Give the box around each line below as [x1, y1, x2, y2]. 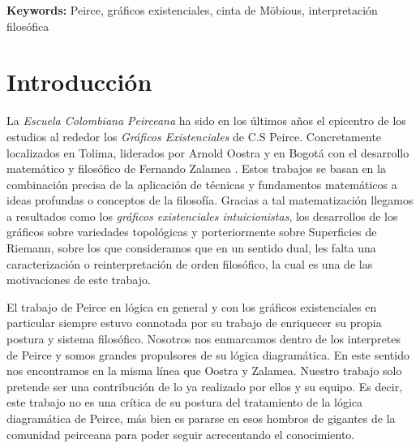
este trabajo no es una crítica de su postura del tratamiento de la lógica [6, 394, 363, 411]
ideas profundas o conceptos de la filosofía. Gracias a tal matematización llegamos [6, 192, 414, 209]
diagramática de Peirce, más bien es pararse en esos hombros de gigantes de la [6, 410, 396, 426]
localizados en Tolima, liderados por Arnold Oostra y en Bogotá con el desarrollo [6, 144, 409, 161]
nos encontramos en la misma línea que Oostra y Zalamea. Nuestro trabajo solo [6, 362, 402, 379]
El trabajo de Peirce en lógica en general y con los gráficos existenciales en [6, 298, 377, 315]
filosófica [6, 17, 49, 34]
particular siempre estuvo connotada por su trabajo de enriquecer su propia [6, 314, 382, 331]
